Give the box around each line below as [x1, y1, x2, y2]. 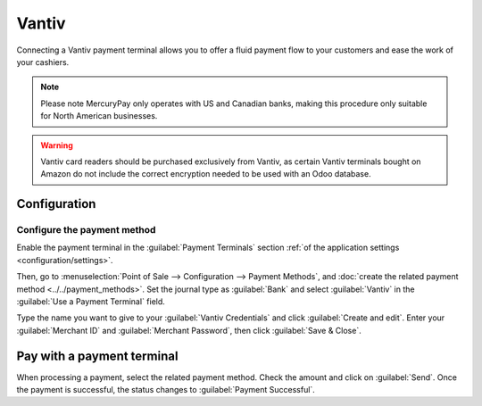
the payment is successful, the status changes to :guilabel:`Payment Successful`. [16, 385, 316, 395]
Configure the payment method [16, 224, 156, 236]
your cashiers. [16, 56, 70, 67]
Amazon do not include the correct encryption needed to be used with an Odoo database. [40, 169, 371, 179]
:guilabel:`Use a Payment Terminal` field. [16, 296, 165, 307]
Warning [40, 139, 73, 151]
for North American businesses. [40, 111, 158, 121]
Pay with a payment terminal [16, 348, 179, 363]
